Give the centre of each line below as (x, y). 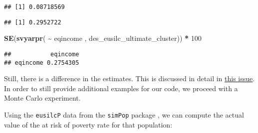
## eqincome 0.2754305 (42, 63)
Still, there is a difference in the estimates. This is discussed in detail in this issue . (129, 78)
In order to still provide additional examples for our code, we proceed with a (121, 88)
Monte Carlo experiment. (42, 98)
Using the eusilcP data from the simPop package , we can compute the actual (124, 115)
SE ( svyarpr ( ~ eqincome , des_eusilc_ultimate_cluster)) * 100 (103, 38)
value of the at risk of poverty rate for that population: (88, 124)
